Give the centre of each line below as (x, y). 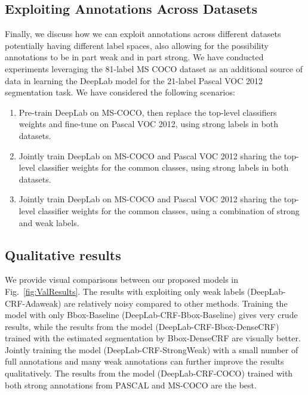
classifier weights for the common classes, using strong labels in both (163, 167)
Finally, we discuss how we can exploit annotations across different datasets (143, 34)
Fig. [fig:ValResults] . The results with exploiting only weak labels (125, 291)
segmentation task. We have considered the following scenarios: (120, 92)
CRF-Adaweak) (33, 303)
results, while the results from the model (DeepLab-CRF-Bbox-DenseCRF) (142, 326)
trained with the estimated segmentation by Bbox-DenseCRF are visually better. (153, 338)
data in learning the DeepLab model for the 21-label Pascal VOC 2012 (134, 80)
